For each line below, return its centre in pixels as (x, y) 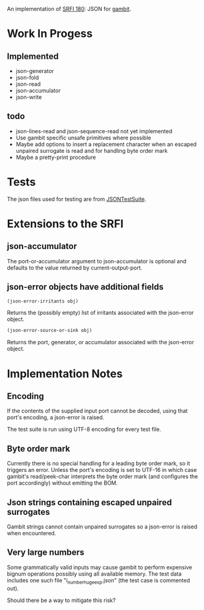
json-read (28, 84)
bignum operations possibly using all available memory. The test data (94, 574)
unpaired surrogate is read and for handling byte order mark (92, 150)
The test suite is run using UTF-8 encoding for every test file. (84, 430)
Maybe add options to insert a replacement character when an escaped (106, 144)
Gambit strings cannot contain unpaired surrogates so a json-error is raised (102, 527)
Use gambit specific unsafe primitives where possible (83, 137)
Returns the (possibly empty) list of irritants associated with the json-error (100, 313)
